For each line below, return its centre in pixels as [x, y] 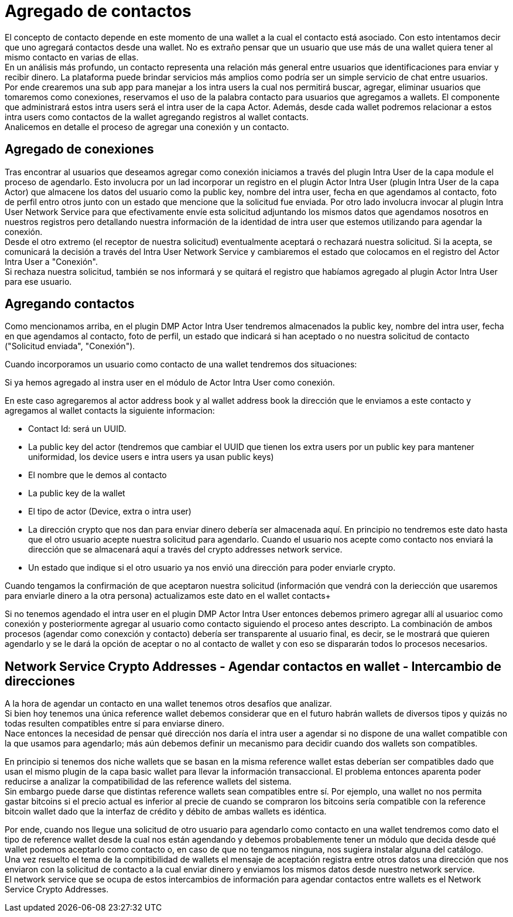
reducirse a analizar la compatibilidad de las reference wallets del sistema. [148, 782]
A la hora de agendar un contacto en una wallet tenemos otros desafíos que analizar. [168, 704]
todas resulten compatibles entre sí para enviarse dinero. [115, 724]
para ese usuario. [38, 281]
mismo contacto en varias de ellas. [72, 57]
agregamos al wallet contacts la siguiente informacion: [110, 411]
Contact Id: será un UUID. [77, 429]
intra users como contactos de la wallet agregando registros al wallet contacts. [157, 117]
